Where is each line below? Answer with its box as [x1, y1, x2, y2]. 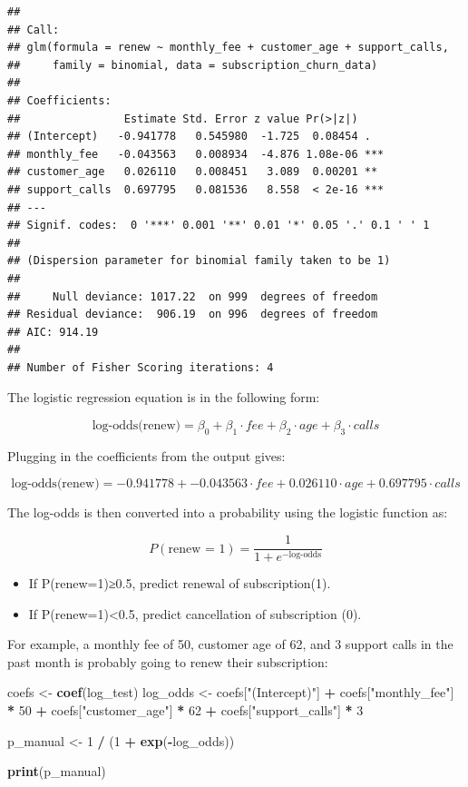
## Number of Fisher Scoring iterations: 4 [7, 360, 274, 374]
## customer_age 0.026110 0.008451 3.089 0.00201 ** [7, 165, 378, 179]
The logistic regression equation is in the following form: [7, 388, 320, 407]
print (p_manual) [7, 762, 106, 781]
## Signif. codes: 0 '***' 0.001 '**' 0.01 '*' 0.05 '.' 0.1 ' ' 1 [7, 219, 430, 232]
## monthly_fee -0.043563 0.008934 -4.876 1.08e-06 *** [7, 147, 385, 161]
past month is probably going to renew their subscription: [7, 652, 328, 671]
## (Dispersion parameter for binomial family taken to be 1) [7, 254, 391, 268]
